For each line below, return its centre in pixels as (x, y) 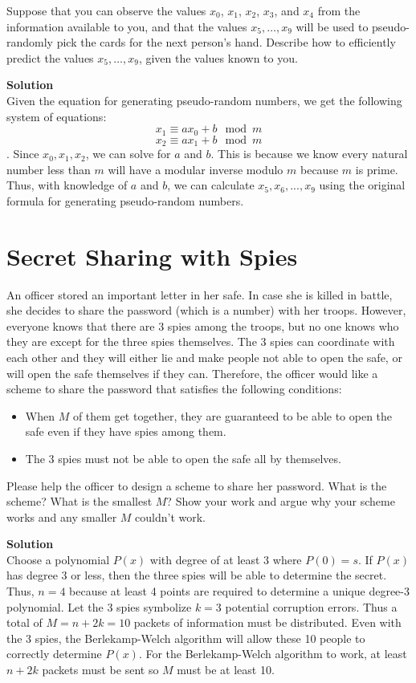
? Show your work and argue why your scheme (281, 501)
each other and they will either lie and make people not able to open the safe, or (204, 357)
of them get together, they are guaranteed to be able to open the (232, 415)
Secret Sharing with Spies (152, 256)
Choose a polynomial (58, 559)
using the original (362, 185)
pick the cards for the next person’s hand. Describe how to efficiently (226, 42)
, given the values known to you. (218, 57)
